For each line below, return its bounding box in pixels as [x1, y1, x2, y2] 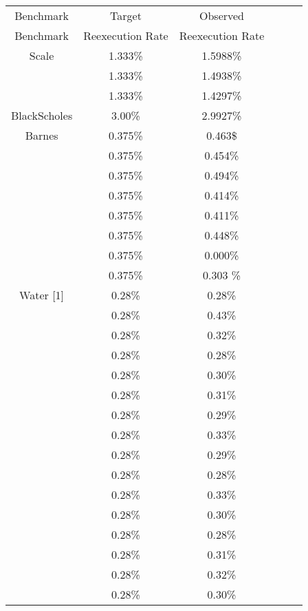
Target [110, 8, 142, 23]
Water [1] [19, 287, 65, 303]
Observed [199, 8, 245, 23]
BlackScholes [11, 107, 73, 123]
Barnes [25, 127, 58, 143]
